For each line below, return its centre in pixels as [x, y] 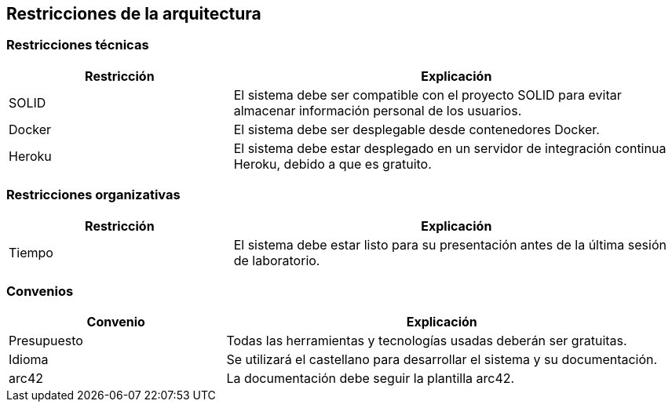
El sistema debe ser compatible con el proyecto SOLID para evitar [427, 95]
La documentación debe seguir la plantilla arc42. [371, 379]
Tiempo [31, 252]
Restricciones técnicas [78, 45]
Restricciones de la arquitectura [134, 14]
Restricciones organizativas [93, 195]
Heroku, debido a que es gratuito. [332, 164]
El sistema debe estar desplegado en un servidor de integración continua [450, 148]
